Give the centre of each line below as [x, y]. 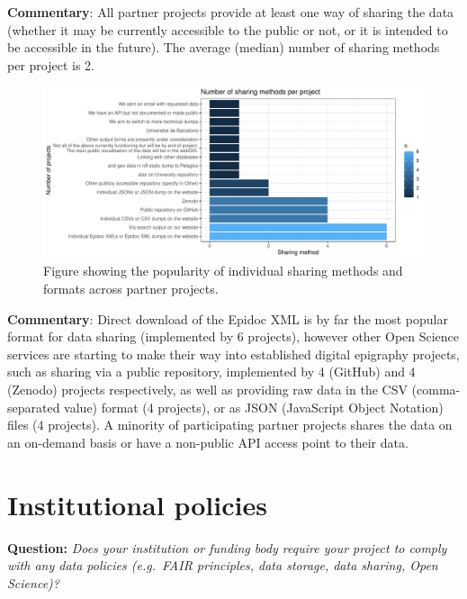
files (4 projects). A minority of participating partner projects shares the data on [230, 425]
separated [34, 407]
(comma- [436, 389]
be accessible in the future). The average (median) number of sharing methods [224, 47]
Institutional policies [137, 504]
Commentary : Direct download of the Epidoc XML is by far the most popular [228, 318]
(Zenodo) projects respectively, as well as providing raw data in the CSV [207, 389]
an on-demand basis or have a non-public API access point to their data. [208, 442]
